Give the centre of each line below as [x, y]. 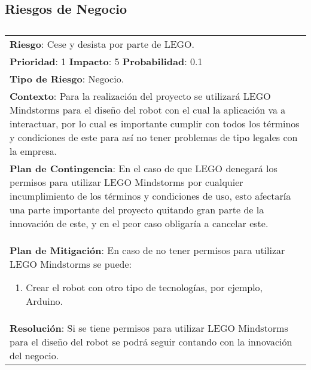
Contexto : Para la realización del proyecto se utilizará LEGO [140, 96]
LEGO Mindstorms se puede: [71, 264]
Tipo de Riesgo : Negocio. [67, 79]
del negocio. [34, 356]
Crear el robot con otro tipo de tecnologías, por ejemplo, [144, 288]
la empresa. [33, 151]
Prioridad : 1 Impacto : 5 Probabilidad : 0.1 [106, 62]
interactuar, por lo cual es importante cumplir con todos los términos [155, 124]
